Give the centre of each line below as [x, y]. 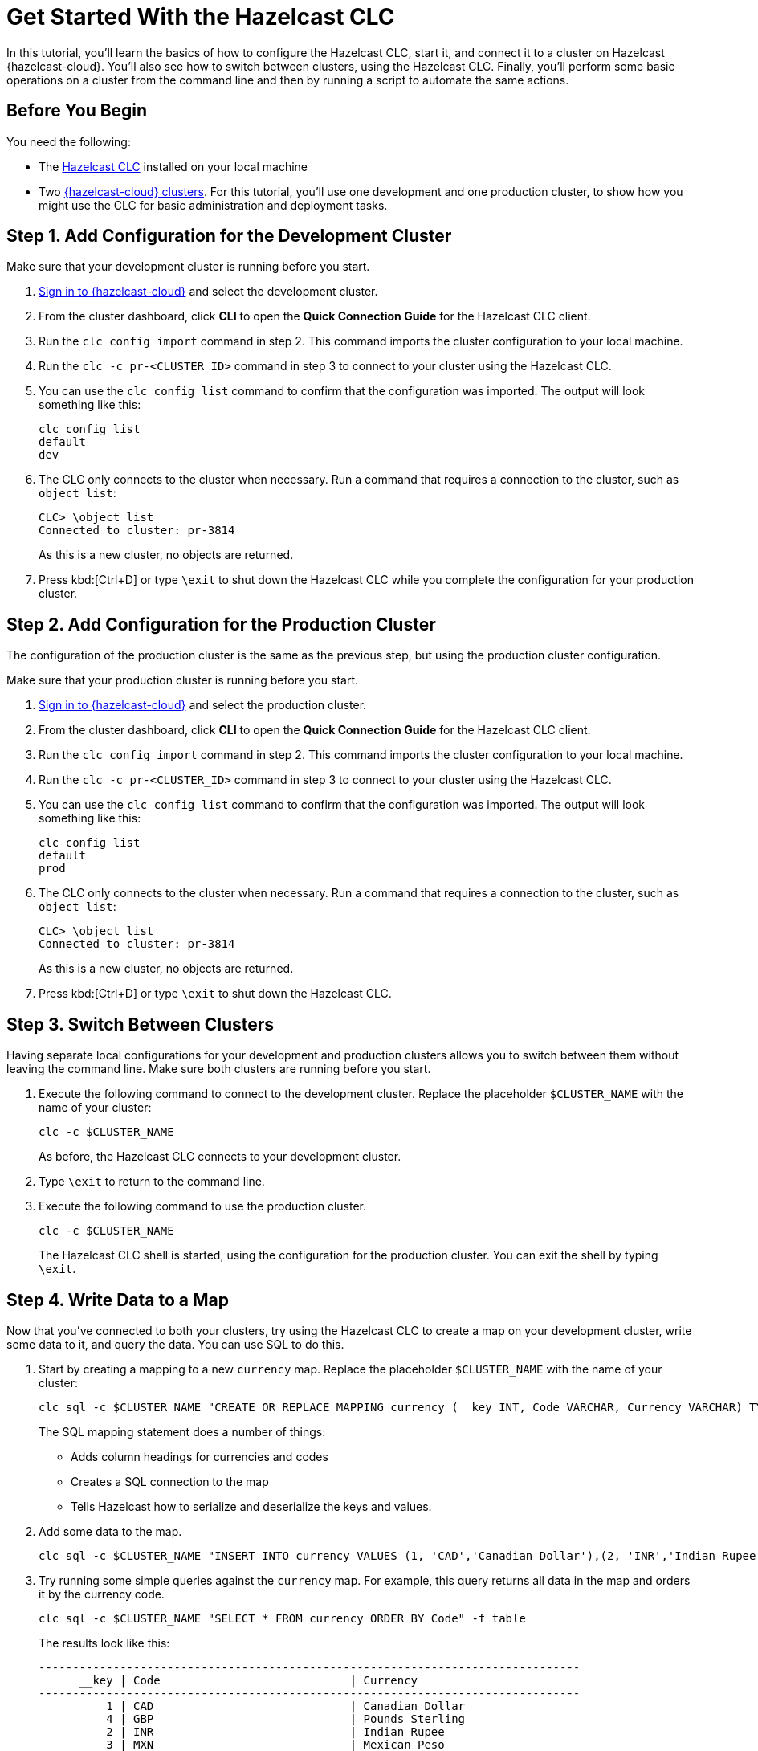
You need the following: [69, 141]
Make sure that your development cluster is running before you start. [188, 267]
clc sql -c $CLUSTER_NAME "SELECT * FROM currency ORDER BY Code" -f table [282, 1618]
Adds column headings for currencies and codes [200, 1456]
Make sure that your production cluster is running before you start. [183, 680]
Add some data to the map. [110, 1531]
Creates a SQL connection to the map [170, 1481]
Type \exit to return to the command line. [152, 1182]
